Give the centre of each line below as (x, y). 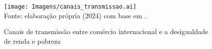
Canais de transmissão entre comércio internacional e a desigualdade (106, 31)
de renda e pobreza (32, 41)
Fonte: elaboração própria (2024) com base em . (75, 15)
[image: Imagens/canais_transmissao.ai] (70, 7)
